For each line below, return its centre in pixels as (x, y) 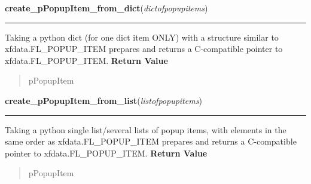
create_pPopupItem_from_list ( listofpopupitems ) (103, 100)
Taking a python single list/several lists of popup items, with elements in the (146, 129)
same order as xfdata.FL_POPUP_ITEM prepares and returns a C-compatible (151, 141)
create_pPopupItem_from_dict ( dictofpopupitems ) (106, 8)
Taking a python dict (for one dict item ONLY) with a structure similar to (142, 37)
